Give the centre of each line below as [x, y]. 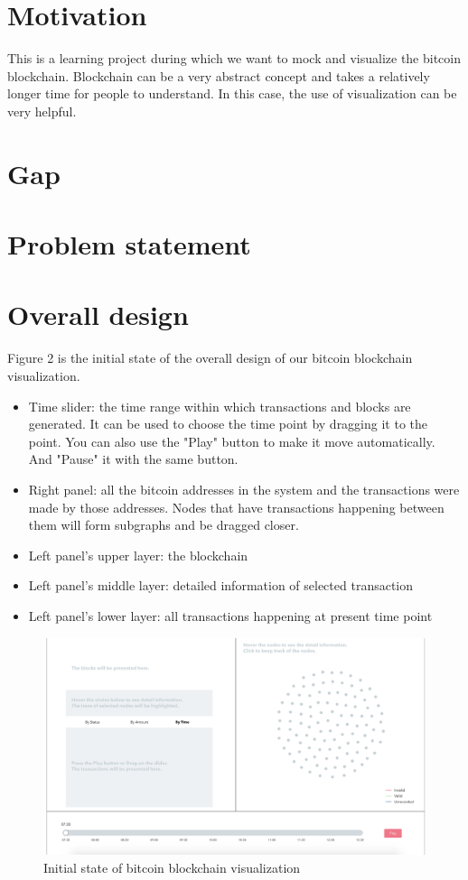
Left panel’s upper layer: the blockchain [138, 555]
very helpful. [42, 111]
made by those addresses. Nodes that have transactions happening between [236, 507]
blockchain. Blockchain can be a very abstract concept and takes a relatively [219, 75]
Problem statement [129, 244]
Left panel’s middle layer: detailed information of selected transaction [221, 585]
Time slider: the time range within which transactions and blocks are [220, 406]
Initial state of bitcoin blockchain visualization [172, 867]
